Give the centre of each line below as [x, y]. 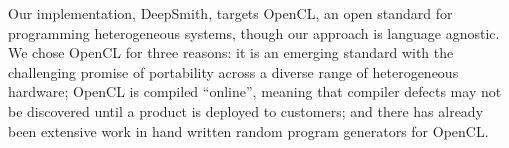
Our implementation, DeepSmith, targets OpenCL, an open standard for [230, 13]
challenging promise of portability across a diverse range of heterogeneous [233, 71]
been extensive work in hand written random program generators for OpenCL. [248, 130]
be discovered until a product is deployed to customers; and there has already [246, 110]
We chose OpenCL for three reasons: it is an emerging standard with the [231, 52]
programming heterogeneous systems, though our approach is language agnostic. [254, 32]
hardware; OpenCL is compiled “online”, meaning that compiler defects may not [255, 91]
